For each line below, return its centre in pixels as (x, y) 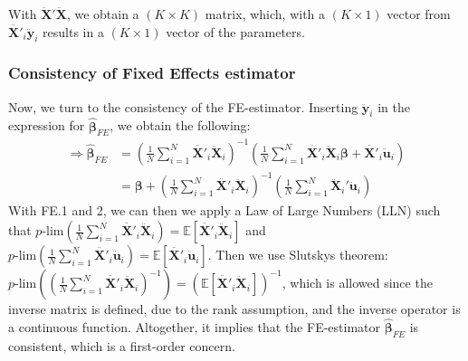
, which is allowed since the (357, 283)
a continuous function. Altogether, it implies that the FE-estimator (194, 326)
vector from (419, 14)
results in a (73, 31)
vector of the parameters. (235, 31)
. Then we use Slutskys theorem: (298, 255)
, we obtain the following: (180, 125)
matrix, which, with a (265, 14)
